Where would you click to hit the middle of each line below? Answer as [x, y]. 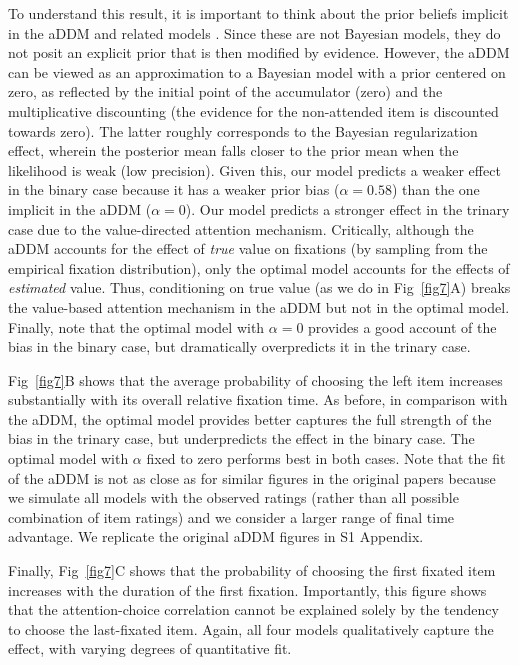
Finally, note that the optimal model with [136, 326]
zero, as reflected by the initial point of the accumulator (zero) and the [225, 91]
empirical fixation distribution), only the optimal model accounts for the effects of [259, 267]
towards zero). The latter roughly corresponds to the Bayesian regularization [243, 130]
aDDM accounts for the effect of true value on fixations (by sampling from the [248, 248]
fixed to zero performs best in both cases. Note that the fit [326, 458]
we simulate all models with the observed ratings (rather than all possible [233, 497]
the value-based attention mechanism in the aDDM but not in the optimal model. [259, 306]
